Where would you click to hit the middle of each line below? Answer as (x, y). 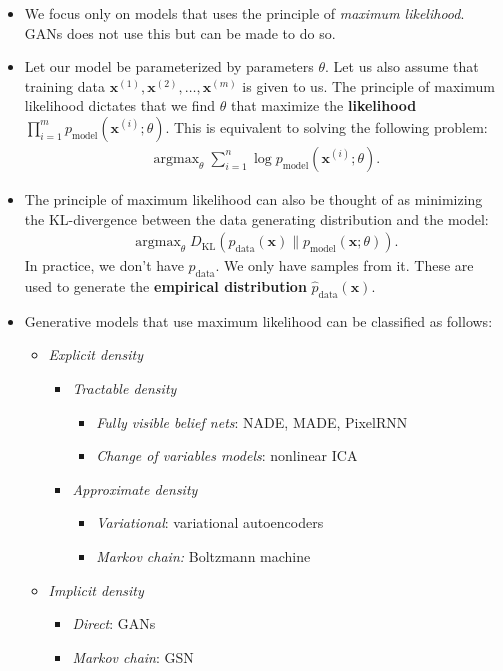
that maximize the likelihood (323, 105)
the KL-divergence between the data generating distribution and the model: (256, 218)
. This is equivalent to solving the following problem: (326, 126)
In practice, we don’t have (104, 265)
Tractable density (124, 388)
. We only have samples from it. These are (344, 265)
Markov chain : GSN (133, 656)
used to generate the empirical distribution (165, 286)
